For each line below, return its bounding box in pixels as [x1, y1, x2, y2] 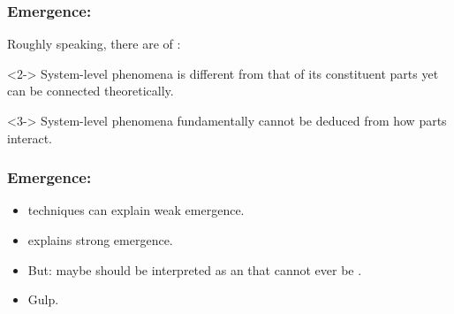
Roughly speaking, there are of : [7, 34, 181, 53]
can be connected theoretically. [7, 81, 174, 100]
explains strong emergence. [27, 231, 173, 249]
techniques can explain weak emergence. [27, 201, 245, 219]
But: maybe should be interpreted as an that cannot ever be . [27, 260, 362, 279]
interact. [7, 128, 52, 147]
